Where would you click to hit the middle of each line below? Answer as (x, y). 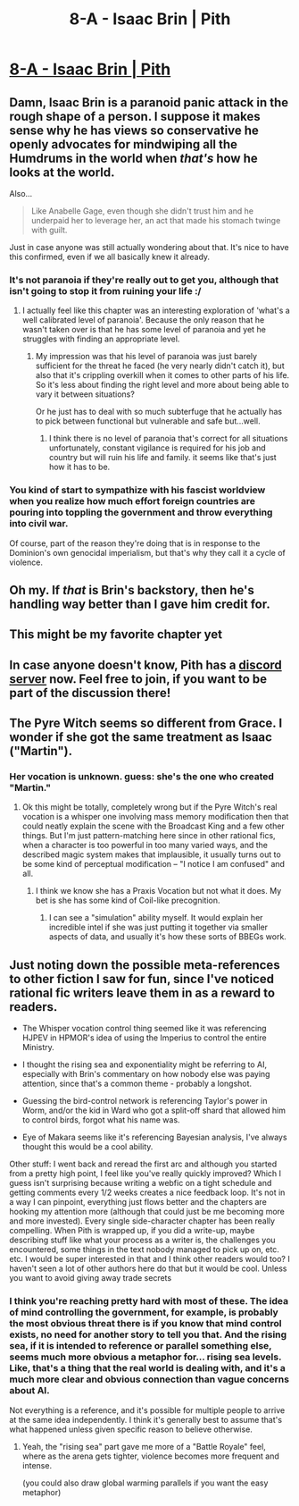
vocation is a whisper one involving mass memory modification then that (155, 817)
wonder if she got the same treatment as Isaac (141, 737)
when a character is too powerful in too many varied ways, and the (145, 846)
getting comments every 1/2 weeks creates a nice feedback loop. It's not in (147, 1192)
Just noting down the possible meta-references (145, 965)
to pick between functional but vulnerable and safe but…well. (148, 421)
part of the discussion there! (90, 693)
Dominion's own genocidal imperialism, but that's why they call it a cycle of (147, 552)
